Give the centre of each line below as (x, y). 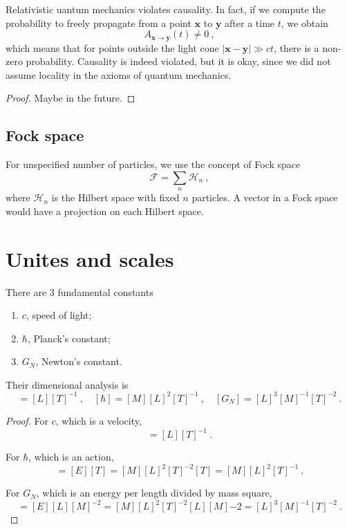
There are (26, 291)
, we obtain (304, 22)
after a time (250, 22)
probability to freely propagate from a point (99, 22)
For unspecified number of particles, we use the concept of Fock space (153, 164)
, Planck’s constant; (69, 338)
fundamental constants (105, 291)
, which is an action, (71, 457)
